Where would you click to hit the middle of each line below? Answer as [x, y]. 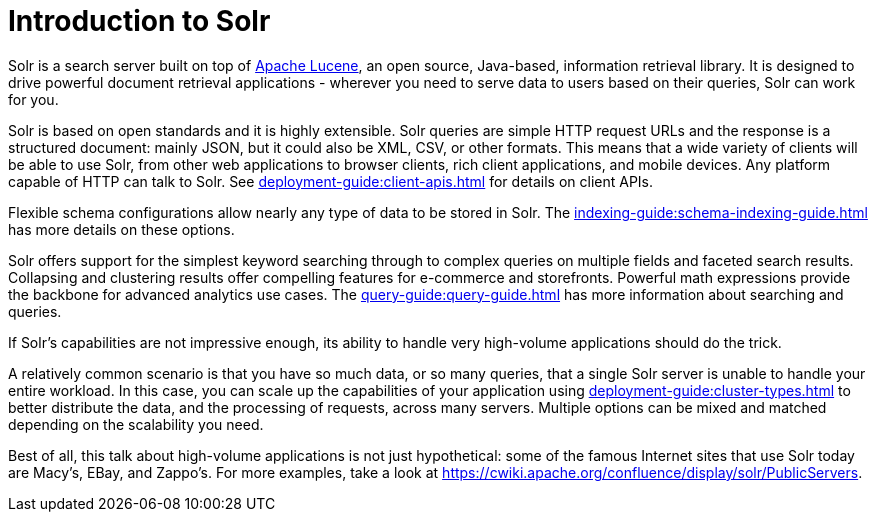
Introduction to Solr [139, 21]
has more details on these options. [121, 229]
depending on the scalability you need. [136, 424]
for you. [33, 99]
